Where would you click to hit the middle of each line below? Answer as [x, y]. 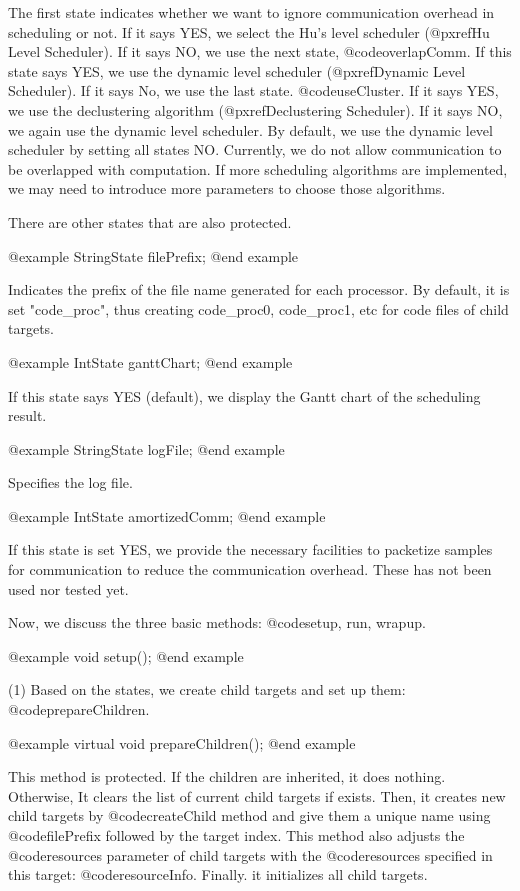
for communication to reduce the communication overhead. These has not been [250, 569]
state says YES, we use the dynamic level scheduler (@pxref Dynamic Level [237, 70]
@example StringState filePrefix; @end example [153, 255]
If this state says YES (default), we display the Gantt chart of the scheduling [244, 395]
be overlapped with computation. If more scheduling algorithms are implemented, [258, 168]
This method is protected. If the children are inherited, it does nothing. [227, 776]
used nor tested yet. [68, 588]
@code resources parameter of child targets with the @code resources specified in [250, 854]
